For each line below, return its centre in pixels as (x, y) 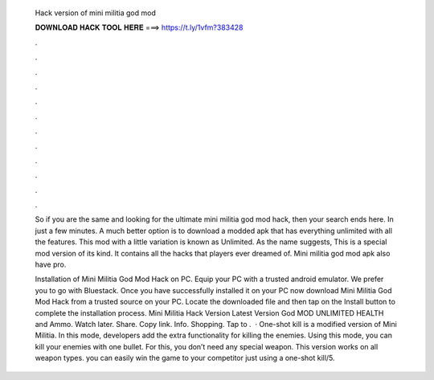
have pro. (51, 264)
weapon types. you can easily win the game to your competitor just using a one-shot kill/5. (185, 358)
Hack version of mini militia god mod (95, 13)
